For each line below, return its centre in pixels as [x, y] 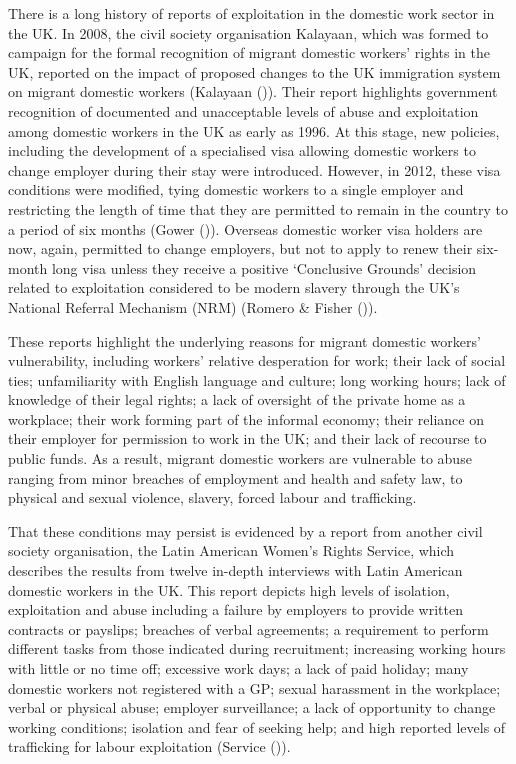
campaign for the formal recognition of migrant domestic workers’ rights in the [249, 52]
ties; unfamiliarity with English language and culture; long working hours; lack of [257, 379]
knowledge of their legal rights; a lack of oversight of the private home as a [237, 399]
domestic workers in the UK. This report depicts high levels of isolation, [229, 589]
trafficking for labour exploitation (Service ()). [149, 746]
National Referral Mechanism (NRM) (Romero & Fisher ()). [193, 306]
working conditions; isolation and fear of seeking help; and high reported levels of [257, 726]
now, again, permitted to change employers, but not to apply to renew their [240, 248]
